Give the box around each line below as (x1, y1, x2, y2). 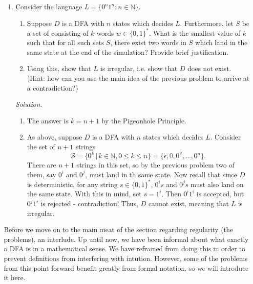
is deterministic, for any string (27, 179, 118, 189)
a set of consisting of (27, 27, 89, 38)
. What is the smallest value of (148, 27, 241, 38)
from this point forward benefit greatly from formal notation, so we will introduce (4, 262, 249, 273)
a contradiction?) (27, 82, 78, 93)
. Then (161, 189, 182, 199)
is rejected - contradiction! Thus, (41, 198, 138, 208)
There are (27, 160, 56, 170)
